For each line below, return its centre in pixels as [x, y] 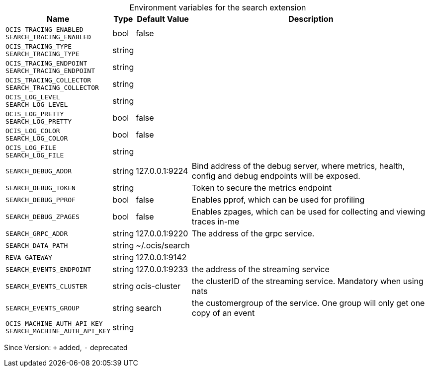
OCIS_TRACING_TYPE [39, 46]
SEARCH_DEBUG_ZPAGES [43, 217]
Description [311, 19]
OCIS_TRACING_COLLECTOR [48, 80]
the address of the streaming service [260, 269]
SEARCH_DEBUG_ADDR [39, 171]
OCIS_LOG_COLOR [33, 131]
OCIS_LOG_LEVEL [33, 97]
